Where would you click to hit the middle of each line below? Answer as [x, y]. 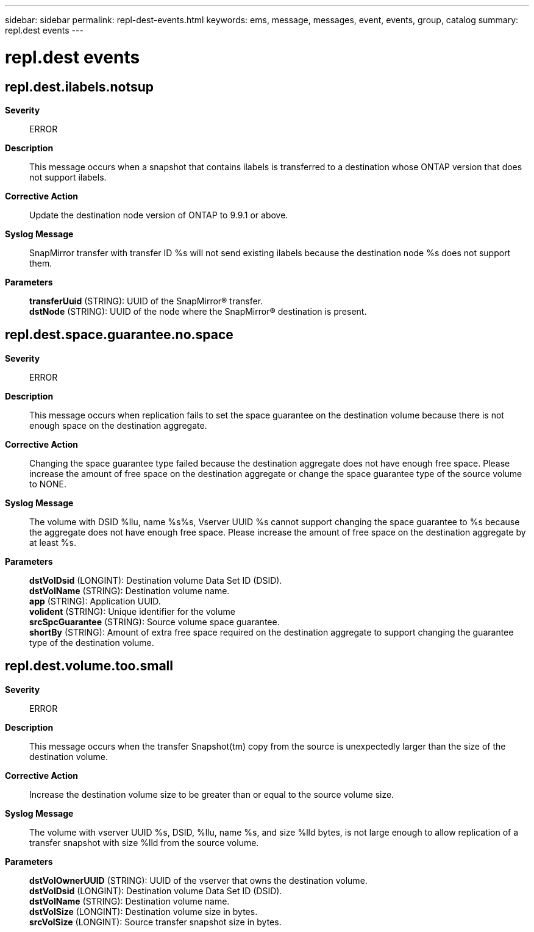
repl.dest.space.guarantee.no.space [119, 335]
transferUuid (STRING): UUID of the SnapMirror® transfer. [146, 301]
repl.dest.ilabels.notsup [80, 87]
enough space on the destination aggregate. [118, 425]
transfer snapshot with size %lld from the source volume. [144, 842]
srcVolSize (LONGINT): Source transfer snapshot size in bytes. [155, 922]
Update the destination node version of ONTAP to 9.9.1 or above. [159, 215]
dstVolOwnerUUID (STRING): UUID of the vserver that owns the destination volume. [198, 880]
